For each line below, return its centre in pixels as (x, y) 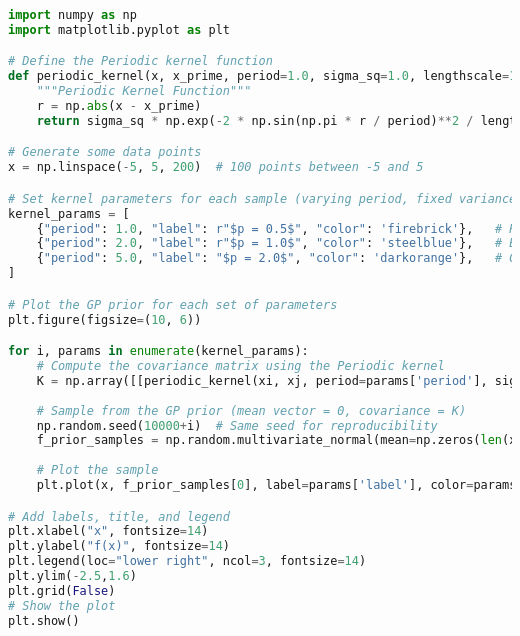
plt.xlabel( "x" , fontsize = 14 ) (108, 531)
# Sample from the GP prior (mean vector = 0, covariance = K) (251, 410)
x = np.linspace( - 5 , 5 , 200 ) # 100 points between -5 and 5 (216, 167)
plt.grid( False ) (62, 590)
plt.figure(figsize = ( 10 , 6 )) (105, 319)
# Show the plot (62, 605)
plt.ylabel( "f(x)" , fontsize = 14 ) (119, 546)
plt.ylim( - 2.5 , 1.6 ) (72, 576)
